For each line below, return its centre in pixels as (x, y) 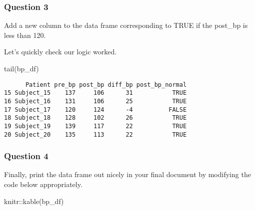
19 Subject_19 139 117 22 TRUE (95, 126)
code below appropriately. (43, 184)
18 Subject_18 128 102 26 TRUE (95, 118)
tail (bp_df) (21, 68)
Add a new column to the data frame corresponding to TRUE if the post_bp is (126, 25)
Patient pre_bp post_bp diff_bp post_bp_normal (106, 85)
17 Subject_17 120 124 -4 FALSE (95, 109)
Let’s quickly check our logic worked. (60, 52)
